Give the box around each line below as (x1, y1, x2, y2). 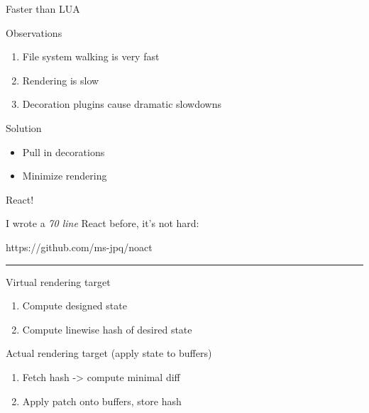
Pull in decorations (22, 144, 105, 159)
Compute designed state (22, 298, 127, 313)
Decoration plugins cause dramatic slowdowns (22, 97, 221, 111)
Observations (6, 25, 62, 40)
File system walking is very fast (22, 49, 160, 64)
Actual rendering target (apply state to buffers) (6, 346, 212, 360)
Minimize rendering (22, 168, 107, 183)
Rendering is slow (22, 72, 99, 87)
